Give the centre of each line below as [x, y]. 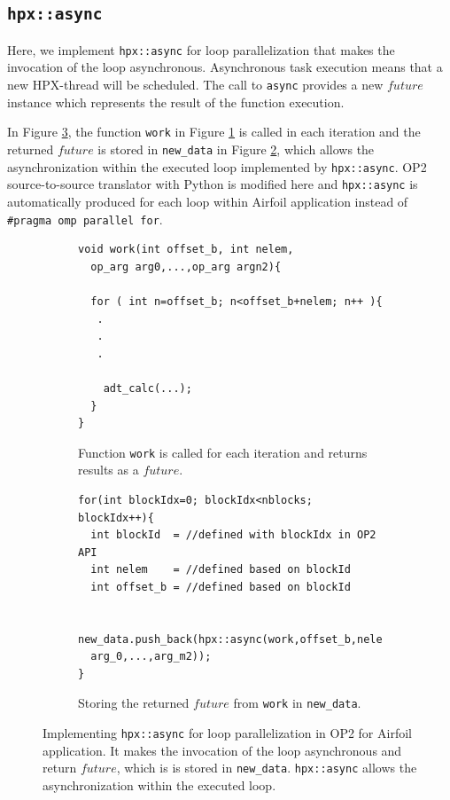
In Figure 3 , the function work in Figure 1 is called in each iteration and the [214, 132]
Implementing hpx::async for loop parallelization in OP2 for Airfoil [227, 733]
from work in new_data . [297, 703]
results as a [109, 470]
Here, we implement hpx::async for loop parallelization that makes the [201, 49]
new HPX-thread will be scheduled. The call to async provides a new [195, 85]
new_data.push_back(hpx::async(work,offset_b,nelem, [237, 639]
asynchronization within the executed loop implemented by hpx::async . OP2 [217, 166]
